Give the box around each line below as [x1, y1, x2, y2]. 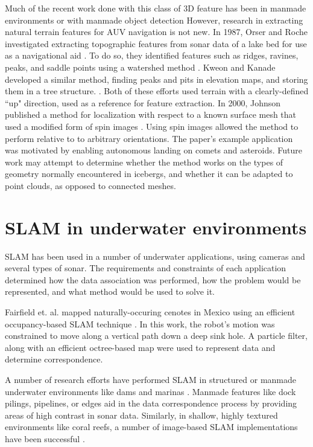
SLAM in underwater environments [5, 214, 307, 239]
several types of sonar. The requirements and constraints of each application [5, 262, 286, 274]
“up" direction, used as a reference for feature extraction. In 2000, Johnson [5, 96, 281, 109]
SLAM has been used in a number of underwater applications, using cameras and [5, 249, 305, 262]
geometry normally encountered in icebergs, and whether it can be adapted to [5, 167, 293, 180]
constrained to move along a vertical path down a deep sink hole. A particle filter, [5, 329, 308, 342]
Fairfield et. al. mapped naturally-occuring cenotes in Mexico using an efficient [5, 306, 296, 318]
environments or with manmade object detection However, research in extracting [5, 13, 303, 26]
